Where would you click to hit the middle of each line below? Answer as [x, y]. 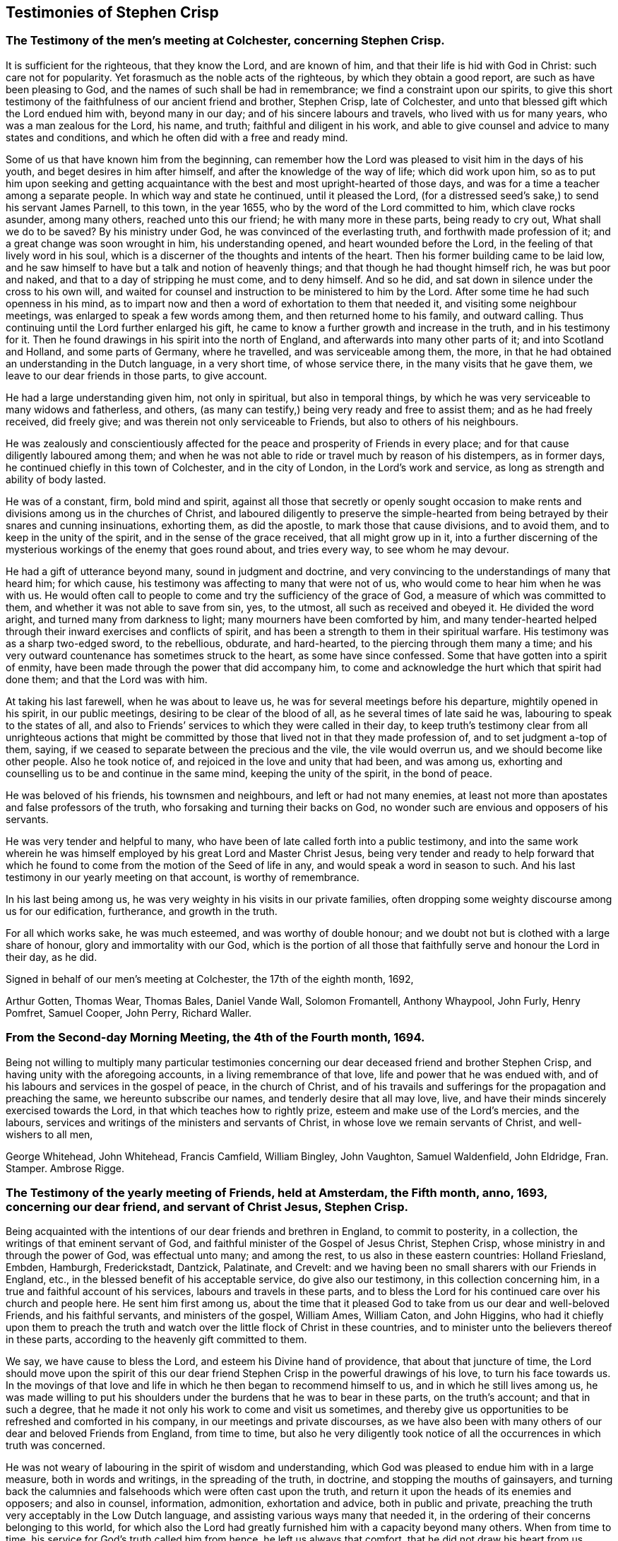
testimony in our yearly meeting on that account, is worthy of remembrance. [183, 877]
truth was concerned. [55, 1446]
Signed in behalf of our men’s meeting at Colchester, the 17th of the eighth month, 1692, [210, 979]
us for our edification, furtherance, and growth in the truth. [142, 911]
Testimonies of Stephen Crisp [112, 12]
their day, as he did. [52, 957]
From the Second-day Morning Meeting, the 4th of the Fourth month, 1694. [215, 1038]
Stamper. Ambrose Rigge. [65, 1168]
